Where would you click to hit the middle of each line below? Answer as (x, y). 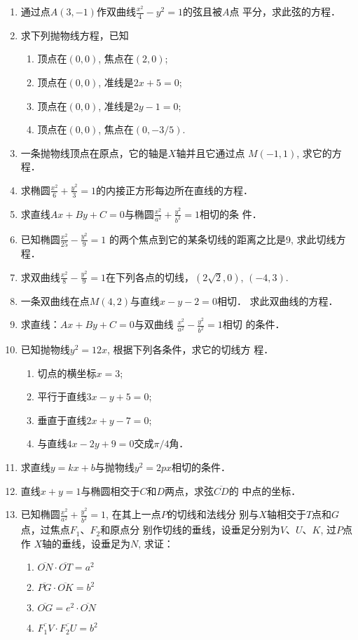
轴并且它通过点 (211, 152)
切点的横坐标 (67, 373)
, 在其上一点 (133, 514)
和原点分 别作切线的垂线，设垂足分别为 (190, 530)
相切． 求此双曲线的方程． (277, 300)
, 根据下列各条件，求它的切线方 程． (191, 349)
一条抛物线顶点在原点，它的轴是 (94, 152)
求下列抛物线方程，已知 (75, 35)
